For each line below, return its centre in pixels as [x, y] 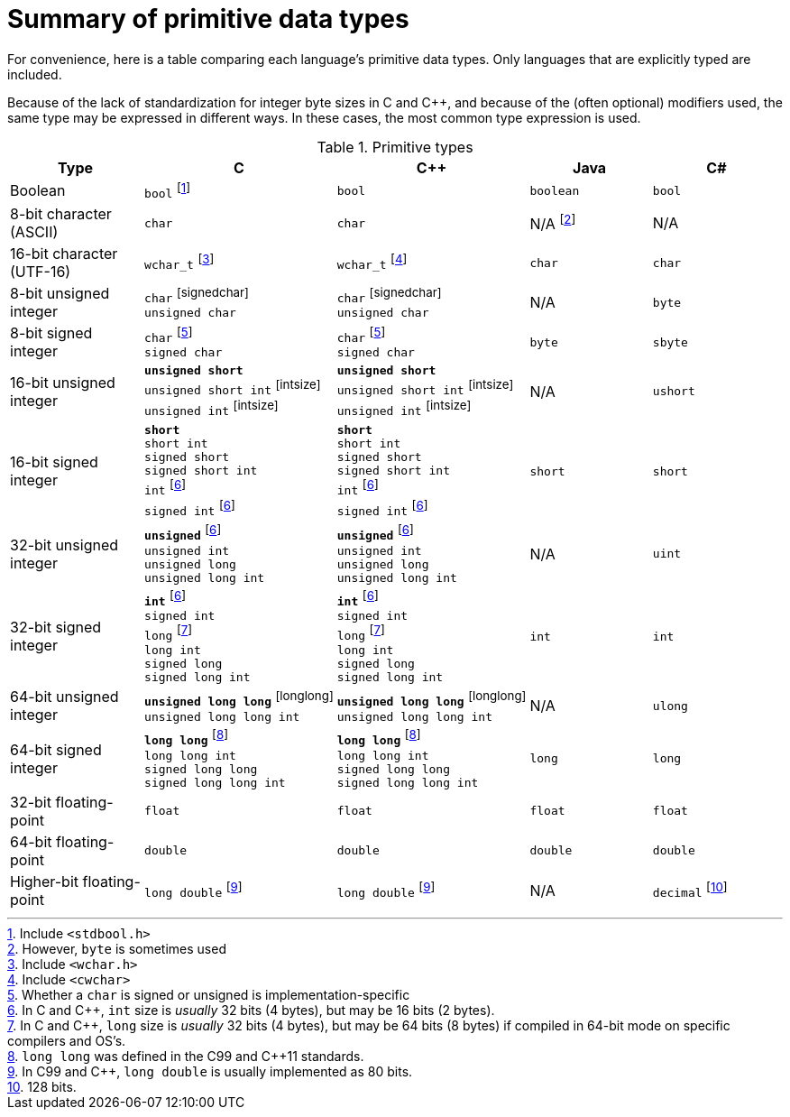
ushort [674, 392]
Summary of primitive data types [208, 19]
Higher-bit [45, 881]
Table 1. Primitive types [395, 147]
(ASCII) [34, 232]
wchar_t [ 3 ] [179, 262]
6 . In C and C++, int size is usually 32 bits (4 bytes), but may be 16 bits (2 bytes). [251, 1010]
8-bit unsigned [60, 294]
